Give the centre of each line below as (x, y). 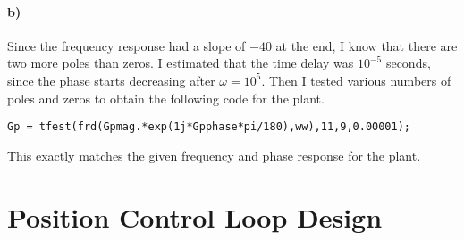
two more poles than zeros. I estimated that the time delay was (181, 63)
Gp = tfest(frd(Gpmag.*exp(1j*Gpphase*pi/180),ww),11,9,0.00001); (209, 127)
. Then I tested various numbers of (356, 80)
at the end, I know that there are (367, 45)
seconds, (408, 63)
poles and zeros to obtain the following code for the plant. (166, 98)
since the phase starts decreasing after (111, 80)
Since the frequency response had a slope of (127, 45)
